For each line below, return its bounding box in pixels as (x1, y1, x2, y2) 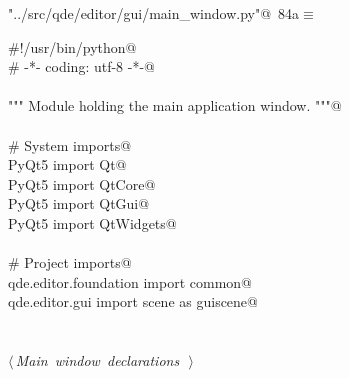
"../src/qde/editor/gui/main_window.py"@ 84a (8, 3, 300, 23)
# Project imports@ (8, 252, 132, 273)
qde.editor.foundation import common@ (8, 271, 252, 292)
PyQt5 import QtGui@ (8, 193, 150, 214)
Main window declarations (15, 350, 180, 371)
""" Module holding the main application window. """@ (8, 95, 342, 116)
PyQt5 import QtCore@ (8, 173, 156, 194)
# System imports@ (8, 134, 132, 155)
